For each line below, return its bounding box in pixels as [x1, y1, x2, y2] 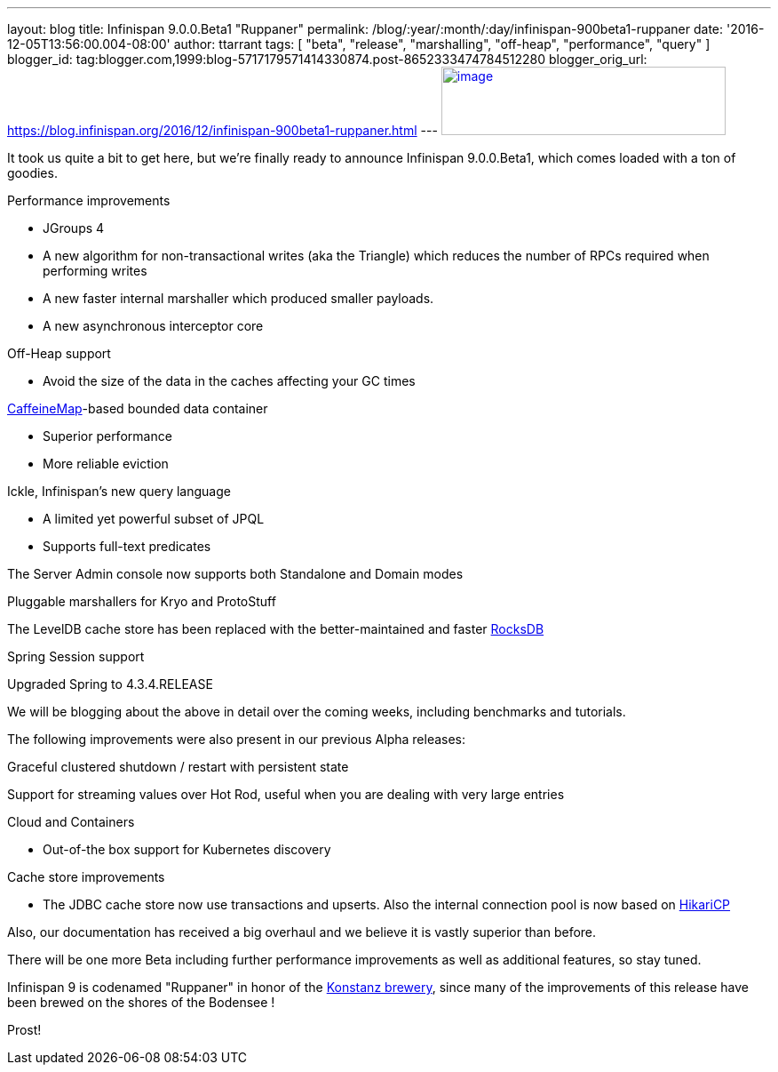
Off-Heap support [7, 346, 111, 361]
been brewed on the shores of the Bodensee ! [7, 995, 275, 1010]
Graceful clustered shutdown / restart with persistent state [7, 759, 349, 774]
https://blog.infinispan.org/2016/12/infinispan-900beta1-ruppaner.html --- [7, 123, 438, 138]
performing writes [43, 263, 147, 278]
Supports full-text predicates [43, 539, 211, 554]
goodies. [7, 165, 58, 180]
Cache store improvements [7, 869, 165, 884]
